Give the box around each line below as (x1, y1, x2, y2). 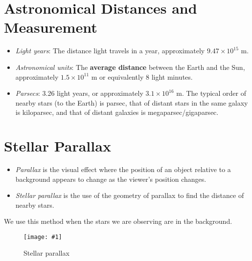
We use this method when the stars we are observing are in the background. (4, 216, 232, 226)
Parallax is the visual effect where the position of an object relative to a (15, 164, 231, 174)
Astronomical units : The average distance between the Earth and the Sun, (15, 62, 245, 72)
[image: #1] (23, 233, 62, 240)
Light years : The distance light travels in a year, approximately (15, 45, 205, 56)
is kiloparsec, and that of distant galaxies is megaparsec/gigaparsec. (15, 107, 219, 117)
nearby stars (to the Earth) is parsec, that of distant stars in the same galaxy (15, 97, 248, 108)
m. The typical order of (176, 88, 247, 98)
